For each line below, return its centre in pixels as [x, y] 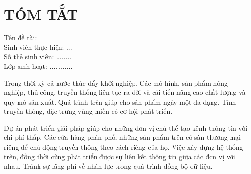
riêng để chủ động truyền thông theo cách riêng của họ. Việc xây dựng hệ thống [124, 147]
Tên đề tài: [20, 37]
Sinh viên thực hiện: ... [38, 47]
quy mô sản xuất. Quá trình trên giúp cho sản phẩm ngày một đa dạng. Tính [120, 101]
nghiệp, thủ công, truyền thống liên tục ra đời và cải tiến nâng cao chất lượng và [125, 92]
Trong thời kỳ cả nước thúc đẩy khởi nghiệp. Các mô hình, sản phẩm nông [116, 82]
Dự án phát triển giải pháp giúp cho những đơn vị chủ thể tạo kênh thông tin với [126, 127]
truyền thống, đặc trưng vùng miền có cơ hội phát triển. [88, 111]
